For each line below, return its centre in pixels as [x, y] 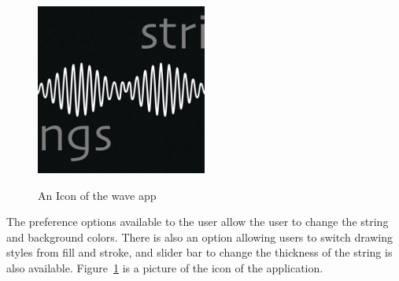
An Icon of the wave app [97, 195]
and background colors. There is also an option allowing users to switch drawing [200, 237]
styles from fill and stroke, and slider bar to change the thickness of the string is [199, 252]
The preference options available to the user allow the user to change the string [198, 222]
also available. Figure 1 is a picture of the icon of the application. [165, 267]
